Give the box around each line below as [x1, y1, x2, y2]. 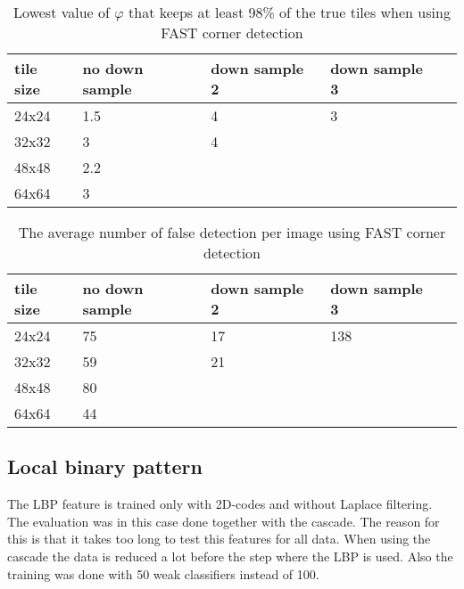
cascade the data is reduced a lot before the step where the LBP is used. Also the [7, 546, 453, 565]
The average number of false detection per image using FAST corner [18, 222, 446, 242]
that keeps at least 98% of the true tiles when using [128, 2, 451, 22]
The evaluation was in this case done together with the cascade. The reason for [7, 511, 440, 530]
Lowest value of [13, 2, 110, 22]
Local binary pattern [7, 453, 203, 480]
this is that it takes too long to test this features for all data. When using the [7, 529, 431, 548]
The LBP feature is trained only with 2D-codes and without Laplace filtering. [7, 495, 433, 513]
